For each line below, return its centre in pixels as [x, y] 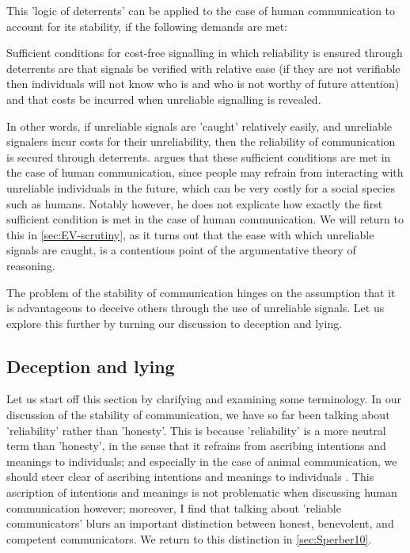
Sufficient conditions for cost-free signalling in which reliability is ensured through [205, 53]
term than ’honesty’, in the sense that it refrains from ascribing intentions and [196, 446]
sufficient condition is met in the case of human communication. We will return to [205, 219]
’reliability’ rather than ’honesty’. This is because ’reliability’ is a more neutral [196, 430]
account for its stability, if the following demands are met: [147, 26]
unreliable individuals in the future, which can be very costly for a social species [201, 187]
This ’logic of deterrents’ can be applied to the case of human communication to [201, 10]
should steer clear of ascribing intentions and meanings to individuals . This [190, 477]
